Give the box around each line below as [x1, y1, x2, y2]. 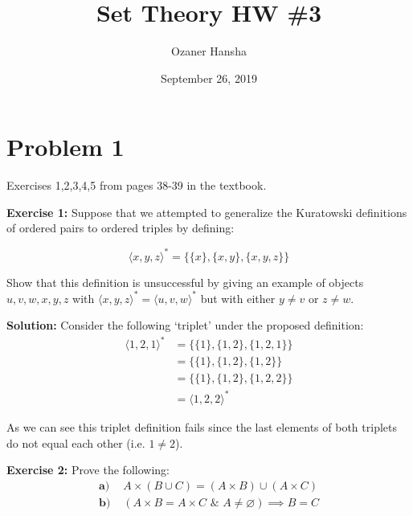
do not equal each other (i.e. [6, 434, 145, 451]
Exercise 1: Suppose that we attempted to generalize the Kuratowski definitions [6, 203, 407, 220]
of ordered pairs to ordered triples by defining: [6, 219, 235, 236]
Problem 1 [6, 130, 125, 163]
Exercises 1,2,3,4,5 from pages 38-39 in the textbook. [6, 177, 267, 194]
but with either [200, 289, 276, 306]
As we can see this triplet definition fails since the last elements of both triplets [6, 418, 397, 435]
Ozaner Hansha [171, 43, 247, 59]
